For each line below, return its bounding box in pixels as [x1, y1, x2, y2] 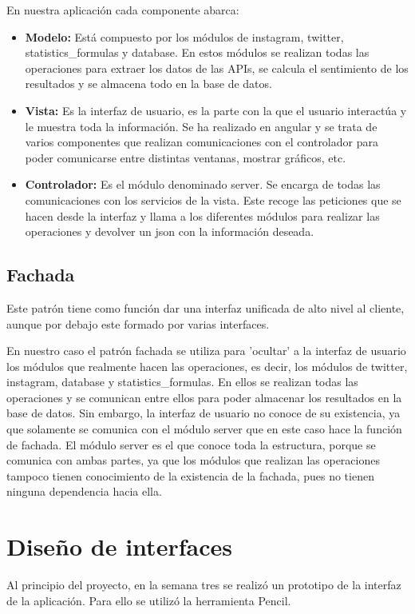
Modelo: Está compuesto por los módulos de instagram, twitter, [25, 28, 344, 45]
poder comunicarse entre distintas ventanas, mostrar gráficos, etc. [25, 149, 346, 165]
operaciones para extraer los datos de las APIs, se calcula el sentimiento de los [25, 59, 409, 76]
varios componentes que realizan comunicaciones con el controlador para [25, 134, 378, 150]
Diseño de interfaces [6, 530, 232, 563]
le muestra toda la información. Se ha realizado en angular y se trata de [25, 118, 377, 134]
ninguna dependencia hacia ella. [6, 483, 162, 500]
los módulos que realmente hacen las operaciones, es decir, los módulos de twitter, [6, 357, 408, 374]
